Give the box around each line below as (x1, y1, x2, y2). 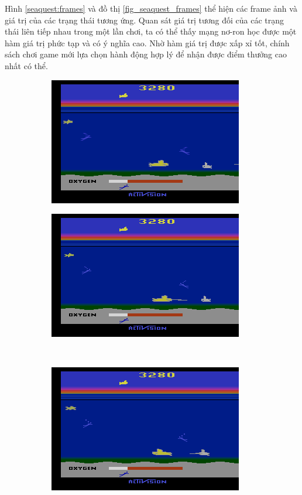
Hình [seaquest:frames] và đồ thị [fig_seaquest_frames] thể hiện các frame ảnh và (5, 2, 297, 14)
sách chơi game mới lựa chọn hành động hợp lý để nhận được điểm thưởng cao (5, 48, 287, 60)
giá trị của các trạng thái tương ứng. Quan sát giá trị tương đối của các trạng (5, 13, 284, 26)
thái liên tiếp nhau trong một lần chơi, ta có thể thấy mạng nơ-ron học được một (5, 25, 297, 37)
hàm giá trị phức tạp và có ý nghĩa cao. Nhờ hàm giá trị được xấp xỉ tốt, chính (5, 36, 290, 49)
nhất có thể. (5, 59, 48, 71)
